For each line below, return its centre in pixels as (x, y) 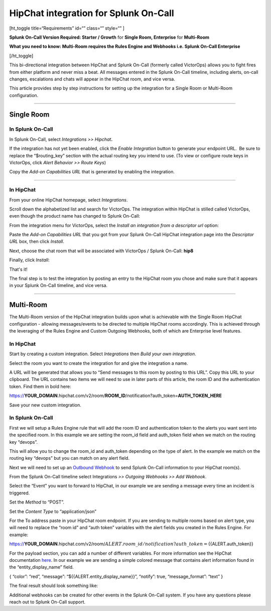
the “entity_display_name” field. (41, 567)
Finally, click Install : (29, 260)
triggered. (20, 493)
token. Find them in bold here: (40, 386)
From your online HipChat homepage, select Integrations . (69, 200)
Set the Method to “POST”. (37, 502)
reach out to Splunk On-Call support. (47, 602)
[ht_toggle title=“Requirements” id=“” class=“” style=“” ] (67, 28)
